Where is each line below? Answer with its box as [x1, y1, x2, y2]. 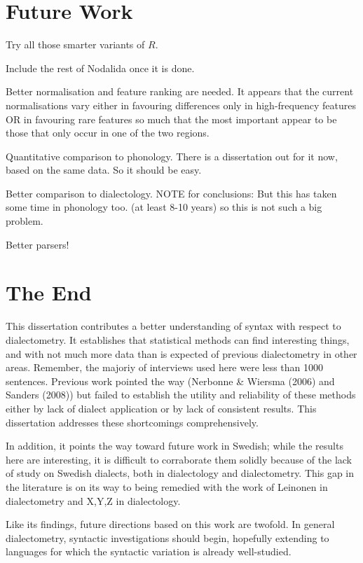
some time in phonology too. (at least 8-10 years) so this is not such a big [6, 200, 322, 214]
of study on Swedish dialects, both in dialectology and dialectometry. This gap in [6, 466, 354, 480]
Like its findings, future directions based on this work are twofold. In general [6, 517, 335, 531]
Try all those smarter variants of [6, 37, 145, 52]
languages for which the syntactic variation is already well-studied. [6, 544, 292, 559]
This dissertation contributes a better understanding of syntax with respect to [6, 319, 341, 333]
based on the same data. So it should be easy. [6, 162, 202, 177]
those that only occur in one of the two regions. [6, 125, 210, 140]
